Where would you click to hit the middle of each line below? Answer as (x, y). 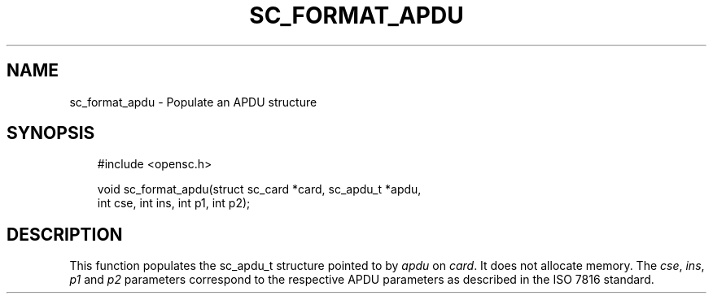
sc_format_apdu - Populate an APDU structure (193, 102)
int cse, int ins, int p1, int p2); (174, 203)
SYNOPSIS (51, 133)
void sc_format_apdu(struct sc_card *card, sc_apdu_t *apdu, (259, 189)
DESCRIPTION (65, 234)
